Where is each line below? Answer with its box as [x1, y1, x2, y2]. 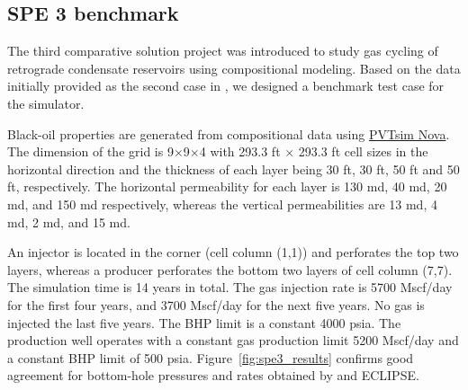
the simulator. [7, 93, 85, 112]
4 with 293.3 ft [199, 142, 281, 161]
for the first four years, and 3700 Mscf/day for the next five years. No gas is [7, 295, 425, 314]
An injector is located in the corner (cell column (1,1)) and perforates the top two [7, 243, 459, 261]
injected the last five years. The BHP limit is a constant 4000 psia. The [7, 313, 401, 332]
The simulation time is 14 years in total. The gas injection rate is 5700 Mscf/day [7, 278, 453, 297]
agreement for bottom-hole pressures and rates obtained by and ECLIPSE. [7, 366, 419, 385]
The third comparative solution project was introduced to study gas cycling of [7, 41, 438, 60]
